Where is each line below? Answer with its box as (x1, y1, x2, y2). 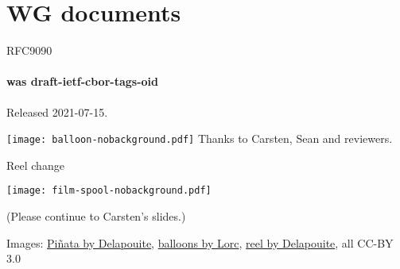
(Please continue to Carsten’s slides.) (6, 208, 186, 225)
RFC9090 (6, 42, 52, 59)
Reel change (6, 156, 64, 173)
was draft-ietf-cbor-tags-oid (6, 73, 158, 90)
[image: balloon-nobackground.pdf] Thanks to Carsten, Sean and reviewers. (6, 130, 393, 147)
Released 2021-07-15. (6, 103, 108, 120)
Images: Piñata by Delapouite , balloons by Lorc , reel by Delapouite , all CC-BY (6, 234, 394, 251)
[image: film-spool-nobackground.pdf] (6, 185, 212, 197)
